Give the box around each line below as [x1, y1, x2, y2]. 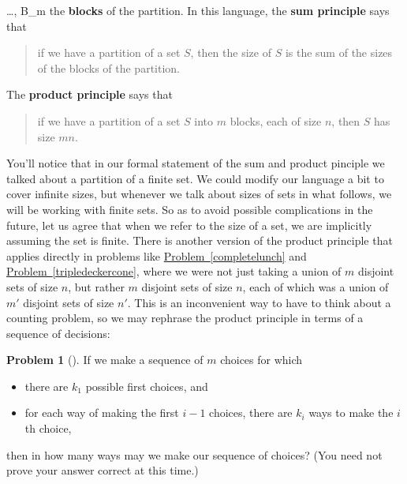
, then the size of [190, 44, 271, 61]
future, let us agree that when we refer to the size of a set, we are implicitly [6, 216, 372, 233]
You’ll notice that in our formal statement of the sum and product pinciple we [6, 155, 385, 171]
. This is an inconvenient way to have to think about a [127, 294, 391, 310]
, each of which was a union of [242, 278, 389, 295]
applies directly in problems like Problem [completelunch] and [6, 247, 307, 264]
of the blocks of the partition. [37, 59, 180, 76]
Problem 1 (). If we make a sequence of [6, 351, 203, 368]
